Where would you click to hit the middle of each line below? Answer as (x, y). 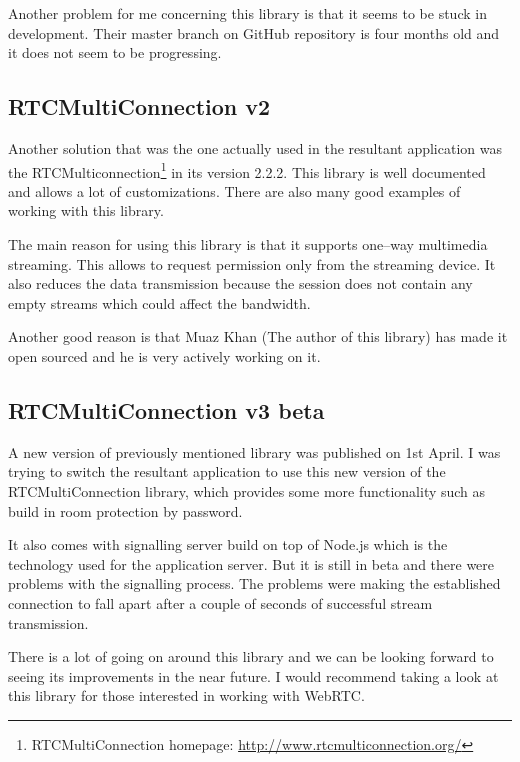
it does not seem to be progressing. (115, 52)
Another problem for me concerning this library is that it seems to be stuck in (247, 13)
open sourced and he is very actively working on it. (164, 355)
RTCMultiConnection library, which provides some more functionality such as (247, 490)
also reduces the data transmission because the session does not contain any (240, 283)
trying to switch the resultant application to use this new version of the (227, 471)
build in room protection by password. (125, 510)
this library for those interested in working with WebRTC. (186, 695)
